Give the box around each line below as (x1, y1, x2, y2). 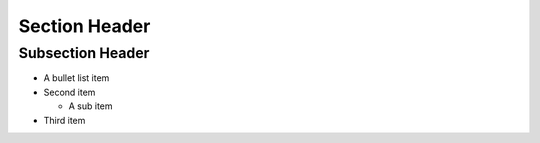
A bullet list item (43, 72, 110, 84)
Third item (43, 114, 86, 126)
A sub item (68, 100, 114, 112)
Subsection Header (18, 44, 150, 62)
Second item (43, 86, 96, 98)
